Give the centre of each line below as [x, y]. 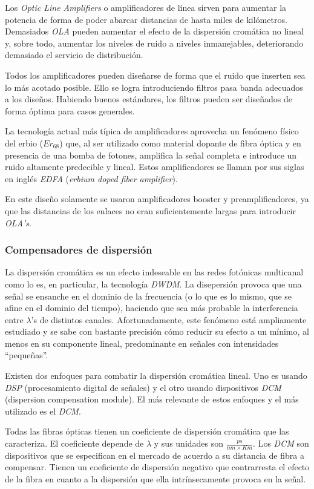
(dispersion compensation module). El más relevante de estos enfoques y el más [152, 399]
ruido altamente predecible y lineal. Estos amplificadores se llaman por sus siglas [155, 167]
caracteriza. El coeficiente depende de [74, 443]
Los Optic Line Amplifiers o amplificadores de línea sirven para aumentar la [146, 7]
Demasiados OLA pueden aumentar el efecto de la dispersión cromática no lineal [155, 31]
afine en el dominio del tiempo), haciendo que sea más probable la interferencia [152, 308]
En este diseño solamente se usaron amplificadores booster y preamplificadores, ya [157, 199]
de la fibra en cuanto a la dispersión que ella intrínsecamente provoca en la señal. [155, 479]
